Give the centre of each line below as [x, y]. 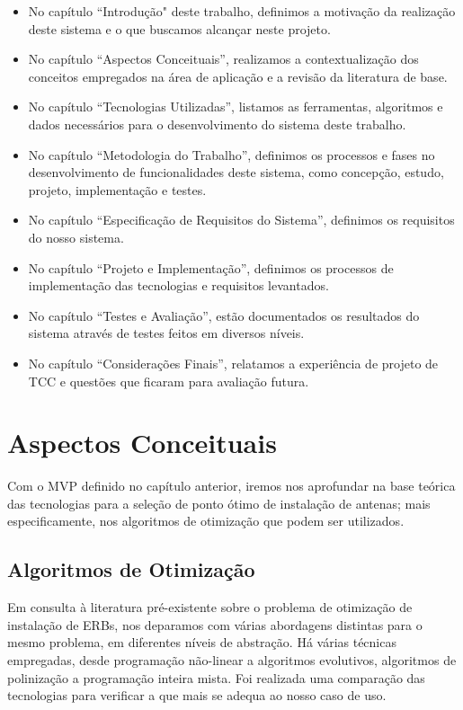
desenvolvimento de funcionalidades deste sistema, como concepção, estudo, [236, 172]
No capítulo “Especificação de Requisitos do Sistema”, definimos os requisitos [241, 220]
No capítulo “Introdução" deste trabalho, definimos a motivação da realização [242, 11]
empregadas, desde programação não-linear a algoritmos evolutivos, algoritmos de [232, 659]
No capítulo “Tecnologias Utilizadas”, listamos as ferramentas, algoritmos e [236, 106]
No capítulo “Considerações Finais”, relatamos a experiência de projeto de [233, 363]
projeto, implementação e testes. [117, 189]
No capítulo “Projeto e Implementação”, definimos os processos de [211, 267]
